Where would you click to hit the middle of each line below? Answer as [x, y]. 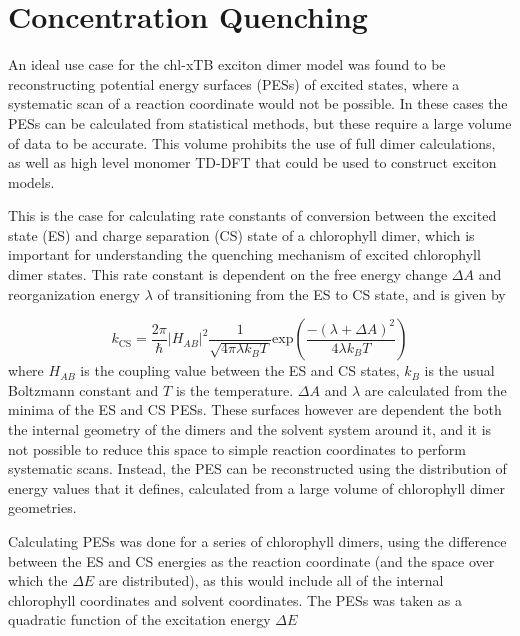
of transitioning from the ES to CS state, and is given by [331, 293]
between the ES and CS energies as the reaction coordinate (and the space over [251, 560]
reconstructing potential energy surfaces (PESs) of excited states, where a [234, 83]
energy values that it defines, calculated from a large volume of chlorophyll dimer [256, 487]
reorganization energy [74, 293]
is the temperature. [234, 389]
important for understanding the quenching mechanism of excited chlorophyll [244, 254]
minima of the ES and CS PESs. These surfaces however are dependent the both [255, 409]
